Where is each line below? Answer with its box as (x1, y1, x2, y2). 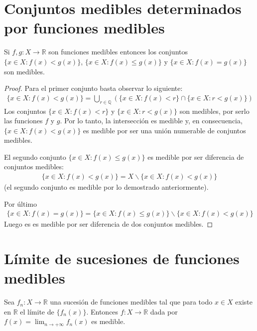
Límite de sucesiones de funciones (4, 248, 240, 269)
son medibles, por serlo (179, 105, 250, 116)
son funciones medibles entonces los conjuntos (48, 46, 188, 57)
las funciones (4, 115, 43, 126)
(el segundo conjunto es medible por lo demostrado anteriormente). (4, 182, 209, 192)
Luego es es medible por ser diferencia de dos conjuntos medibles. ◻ (4, 219, 213, 229)
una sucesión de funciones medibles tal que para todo (50, 297, 213, 307)
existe (235, 297, 253, 307)
